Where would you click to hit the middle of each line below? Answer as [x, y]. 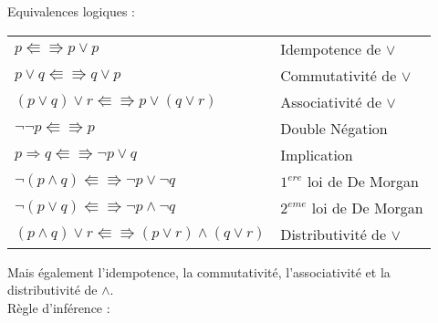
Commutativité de [339, 75]
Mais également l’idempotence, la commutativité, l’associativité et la [199, 271]
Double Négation [334, 128]
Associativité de [331, 101]
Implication [317, 154]
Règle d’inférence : [59, 307]
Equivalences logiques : [71, 11]
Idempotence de [331, 48]
